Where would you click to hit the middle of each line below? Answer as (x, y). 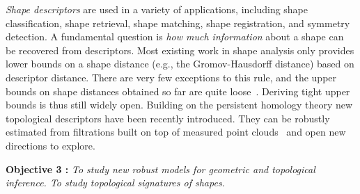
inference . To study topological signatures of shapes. (115, 183)
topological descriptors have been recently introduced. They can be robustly (168, 118)
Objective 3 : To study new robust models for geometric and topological (161, 169)
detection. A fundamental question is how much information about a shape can (175, 37)
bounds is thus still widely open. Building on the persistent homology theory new (179, 105)
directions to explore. (50, 145)
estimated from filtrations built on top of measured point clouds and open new (176, 132)
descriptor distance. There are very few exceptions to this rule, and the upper (171, 77)
